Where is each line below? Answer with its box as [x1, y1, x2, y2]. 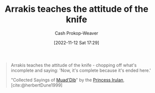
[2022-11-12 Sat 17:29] [53, 39, 100, 45]
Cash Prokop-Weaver [54, 30, 99, 36]
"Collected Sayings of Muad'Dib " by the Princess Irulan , [10, 77, 125, 83]
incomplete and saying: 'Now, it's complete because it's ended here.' [10, 67, 152, 73]
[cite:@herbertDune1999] [10, 82, 63, 88]
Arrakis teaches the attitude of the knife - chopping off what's [10, 62, 137, 68]
